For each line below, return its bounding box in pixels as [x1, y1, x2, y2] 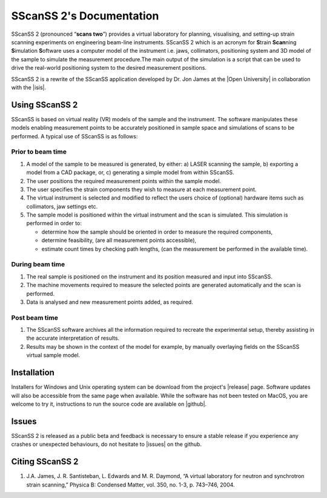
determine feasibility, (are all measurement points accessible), [41, 237, 197, 244]
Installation [11, 368, 54, 378]
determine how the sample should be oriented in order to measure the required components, [41, 228, 273, 235]
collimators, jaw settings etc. [26, 203, 98, 210]
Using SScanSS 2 [11, 99, 78, 110]
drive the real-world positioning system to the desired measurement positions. [11, 64, 207, 72]
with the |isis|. [11, 84, 47, 91]
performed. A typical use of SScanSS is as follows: [11, 132, 138, 140]
